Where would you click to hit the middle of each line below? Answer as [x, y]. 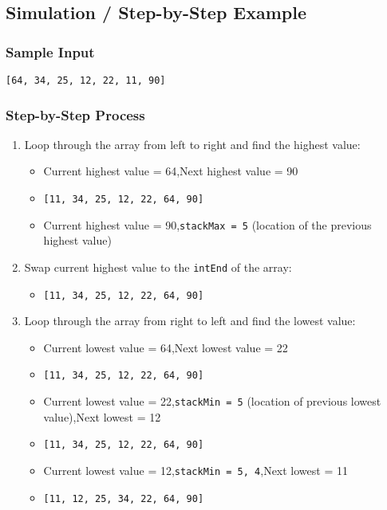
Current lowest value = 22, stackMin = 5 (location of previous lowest [212, 401]
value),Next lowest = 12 [102, 416]
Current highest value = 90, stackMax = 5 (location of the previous [207, 224]
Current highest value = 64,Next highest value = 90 [171, 171]
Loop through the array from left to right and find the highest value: [192, 144]
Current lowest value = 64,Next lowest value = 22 [166, 347]
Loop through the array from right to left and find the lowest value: [190, 321]
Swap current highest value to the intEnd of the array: [158, 267]
